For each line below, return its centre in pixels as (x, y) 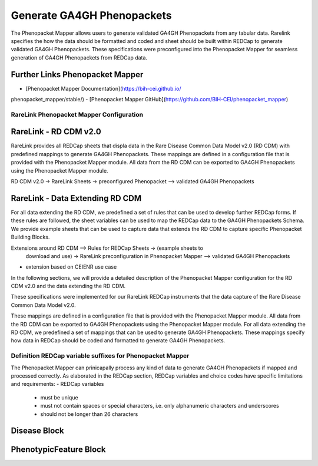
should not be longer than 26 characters (89, 414)
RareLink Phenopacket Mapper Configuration (77, 114)
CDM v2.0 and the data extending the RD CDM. (68, 286)
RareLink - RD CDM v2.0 (56, 132)
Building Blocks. (30, 237)
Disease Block (37, 431)
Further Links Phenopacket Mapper (77, 75)
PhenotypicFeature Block (58, 450)
